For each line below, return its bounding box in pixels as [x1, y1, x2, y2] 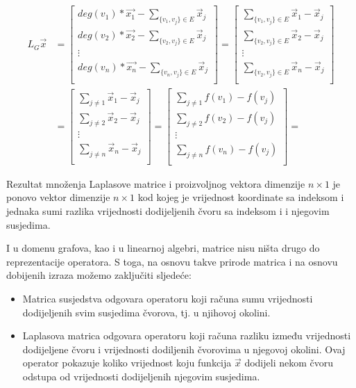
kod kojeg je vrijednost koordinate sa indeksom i [137, 190, 344, 204]
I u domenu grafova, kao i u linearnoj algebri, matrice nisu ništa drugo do [6, 241, 320, 255]
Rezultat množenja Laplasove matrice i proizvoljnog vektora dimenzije [6, 176, 305, 191]
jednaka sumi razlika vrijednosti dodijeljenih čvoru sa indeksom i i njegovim [6, 203, 330, 218]
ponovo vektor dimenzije [6, 190, 110, 204]
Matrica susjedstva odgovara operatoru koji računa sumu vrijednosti [22, 291, 313, 305]
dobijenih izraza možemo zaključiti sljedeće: [6, 268, 192, 282]
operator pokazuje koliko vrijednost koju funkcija [22, 355, 232, 370]
